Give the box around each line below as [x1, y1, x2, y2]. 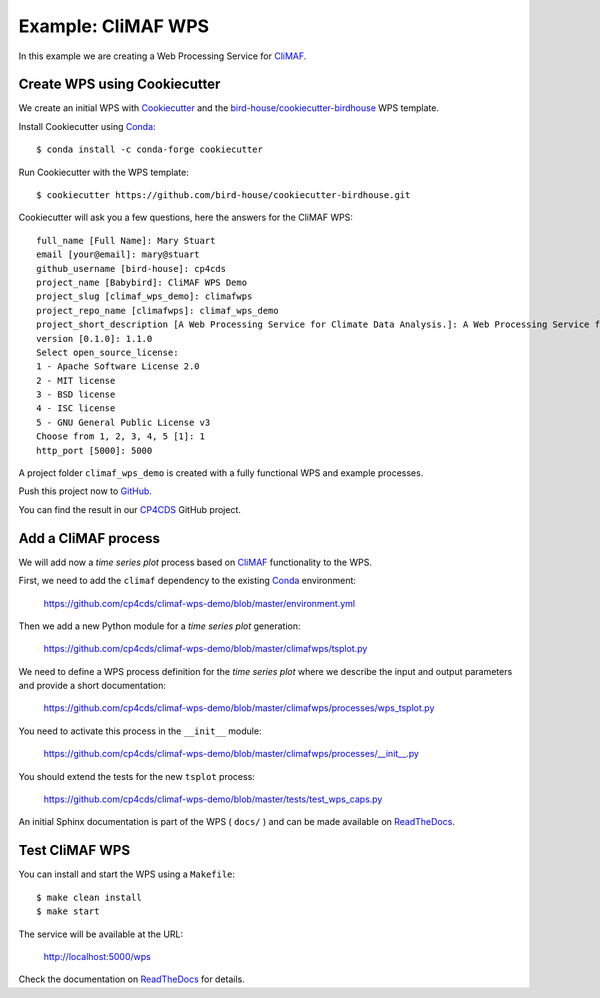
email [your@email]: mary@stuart [36, 249, 200, 260]
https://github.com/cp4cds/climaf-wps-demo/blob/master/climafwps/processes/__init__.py [43, 748, 420, 760]
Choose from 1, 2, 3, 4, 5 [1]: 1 [36, 431, 205, 442]
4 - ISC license [36, 403, 116, 414]
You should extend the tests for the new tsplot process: [18, 770, 255, 782]
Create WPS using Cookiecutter [18, 76, 221, 93]
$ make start [36, 906, 100, 917]
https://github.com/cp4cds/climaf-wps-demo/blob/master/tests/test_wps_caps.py [43, 793, 383, 805]
